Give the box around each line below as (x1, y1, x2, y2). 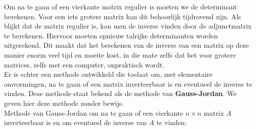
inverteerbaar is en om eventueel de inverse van (4, 117, 147, 128)
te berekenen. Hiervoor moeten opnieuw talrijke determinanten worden (4, 30, 218, 40)
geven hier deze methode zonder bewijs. (4, 97, 124, 108)
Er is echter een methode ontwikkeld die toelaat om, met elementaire (4, 69, 213, 79)
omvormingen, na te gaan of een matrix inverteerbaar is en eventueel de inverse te (4, 78, 252, 89)
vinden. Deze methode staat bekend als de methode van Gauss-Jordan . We (4, 88, 237, 98)
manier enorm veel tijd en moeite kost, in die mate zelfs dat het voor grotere (4, 49, 236, 60)
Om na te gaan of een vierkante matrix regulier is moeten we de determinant (4, 1, 237, 11)
